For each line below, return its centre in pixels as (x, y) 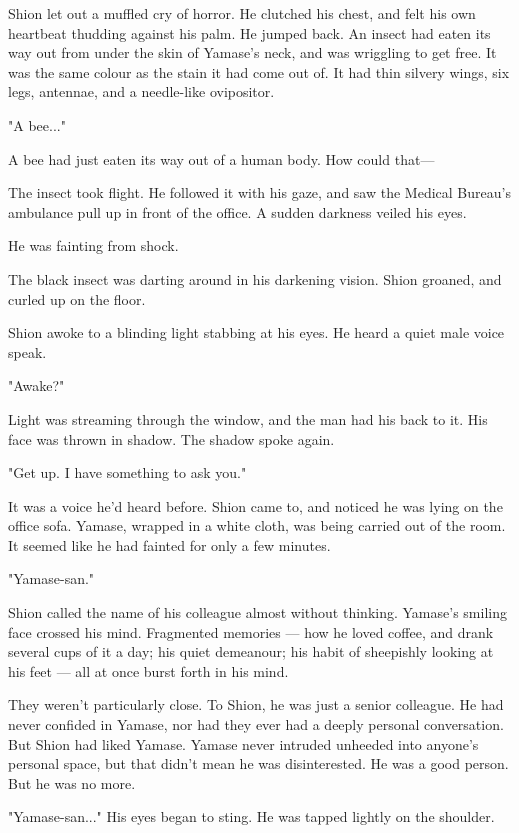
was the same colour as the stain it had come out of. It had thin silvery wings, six (259, 71)
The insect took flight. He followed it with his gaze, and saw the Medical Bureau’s (259, 192)
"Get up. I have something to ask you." (127, 472)
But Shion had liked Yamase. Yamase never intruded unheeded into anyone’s (243, 743)
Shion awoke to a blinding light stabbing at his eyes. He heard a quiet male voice (256, 332)
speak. (27, 351)
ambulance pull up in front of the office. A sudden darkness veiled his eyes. (237, 211)
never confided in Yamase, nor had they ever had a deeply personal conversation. (256, 724)
